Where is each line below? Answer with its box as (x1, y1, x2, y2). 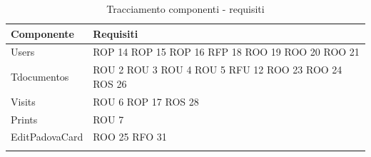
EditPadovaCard (11, 129, 83, 144)
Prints (11, 111, 38, 126)
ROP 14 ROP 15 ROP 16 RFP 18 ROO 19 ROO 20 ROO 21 (93, 44, 360, 59)
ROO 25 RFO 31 (93, 129, 167, 144)
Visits (11, 93, 36, 108)
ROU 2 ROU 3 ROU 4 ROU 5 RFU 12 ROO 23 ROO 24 (93, 62, 342, 77)
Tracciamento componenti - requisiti (106, 1, 265, 16)
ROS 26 (93, 76, 127, 91)
